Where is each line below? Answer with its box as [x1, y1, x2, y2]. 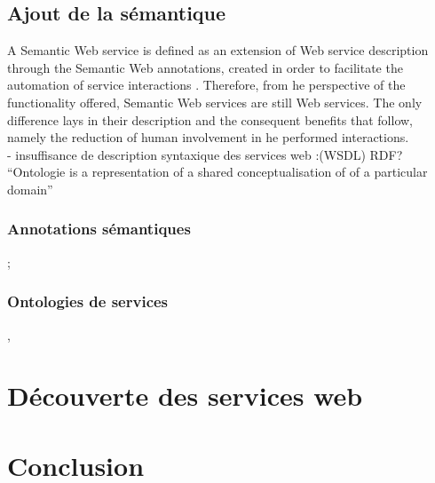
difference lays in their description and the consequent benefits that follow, [7, 110, 413, 129]
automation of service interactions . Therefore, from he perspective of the [7, 75, 406, 94]
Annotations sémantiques [7, 218, 191, 240]
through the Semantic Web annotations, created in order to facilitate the [7, 58, 403, 76]
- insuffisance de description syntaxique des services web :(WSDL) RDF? [7, 145, 403, 163]
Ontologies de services [7, 290, 169, 313]
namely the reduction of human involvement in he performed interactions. [7, 128, 409, 146]
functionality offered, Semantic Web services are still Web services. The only [7, 92, 423, 111]
